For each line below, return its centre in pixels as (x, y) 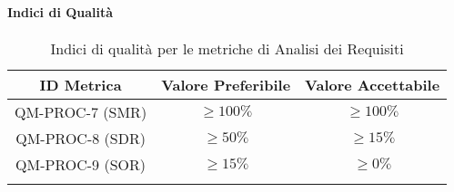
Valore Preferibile (226, 84)
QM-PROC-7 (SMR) (81, 111)
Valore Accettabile (373, 84)
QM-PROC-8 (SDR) (81, 138)
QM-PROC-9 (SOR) (81, 164)
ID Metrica (81, 84)
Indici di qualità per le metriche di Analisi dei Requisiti (227, 48)
